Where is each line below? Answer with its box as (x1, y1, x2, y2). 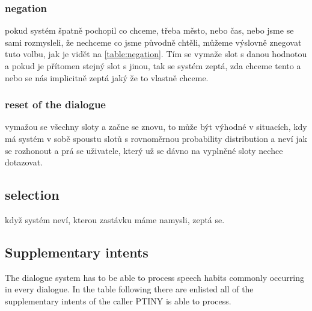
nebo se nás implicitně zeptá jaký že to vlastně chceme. (5, 71, 209, 84)
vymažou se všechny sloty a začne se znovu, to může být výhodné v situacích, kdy (5, 120, 307, 133)
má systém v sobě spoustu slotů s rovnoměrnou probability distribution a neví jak (5, 132, 307, 144)
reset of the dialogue (5, 97, 106, 112)
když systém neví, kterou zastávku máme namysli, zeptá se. (5, 213, 225, 226)
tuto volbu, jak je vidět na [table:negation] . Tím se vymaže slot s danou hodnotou (5, 48, 307, 60)
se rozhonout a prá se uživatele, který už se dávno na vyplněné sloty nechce (5, 144, 283, 156)
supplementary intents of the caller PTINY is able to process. (5, 294, 231, 307)
